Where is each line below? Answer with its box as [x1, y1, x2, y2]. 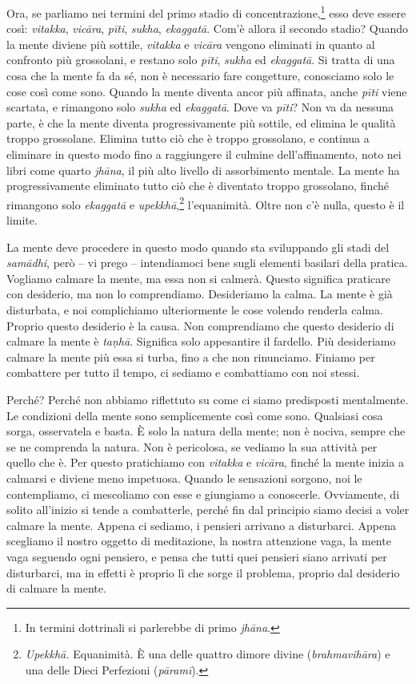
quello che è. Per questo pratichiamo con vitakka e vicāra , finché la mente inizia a [6, 454, 404, 471]
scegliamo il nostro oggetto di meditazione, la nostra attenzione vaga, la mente [6, 532, 391, 549]
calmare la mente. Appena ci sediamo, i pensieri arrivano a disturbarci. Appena [6, 516, 396, 533]
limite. [6, 212, 38, 229]
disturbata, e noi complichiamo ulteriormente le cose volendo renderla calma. [6, 302, 383, 318]
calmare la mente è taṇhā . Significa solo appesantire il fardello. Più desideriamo [6, 333, 396, 350]
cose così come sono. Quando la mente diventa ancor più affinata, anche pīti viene [6, 83, 407, 99]
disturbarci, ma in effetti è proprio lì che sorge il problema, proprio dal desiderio [6, 564, 400, 581]
